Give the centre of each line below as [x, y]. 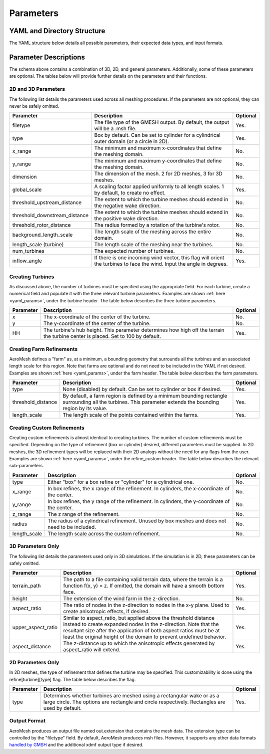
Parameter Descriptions [47, 57]
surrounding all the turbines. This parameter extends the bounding [141, 402]
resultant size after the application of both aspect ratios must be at [141, 631]
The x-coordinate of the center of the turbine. [97, 317]
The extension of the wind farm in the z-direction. [121, 599]
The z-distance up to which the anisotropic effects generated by [139, 643]
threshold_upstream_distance [47, 203]
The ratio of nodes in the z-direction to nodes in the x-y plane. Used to [146, 605]
